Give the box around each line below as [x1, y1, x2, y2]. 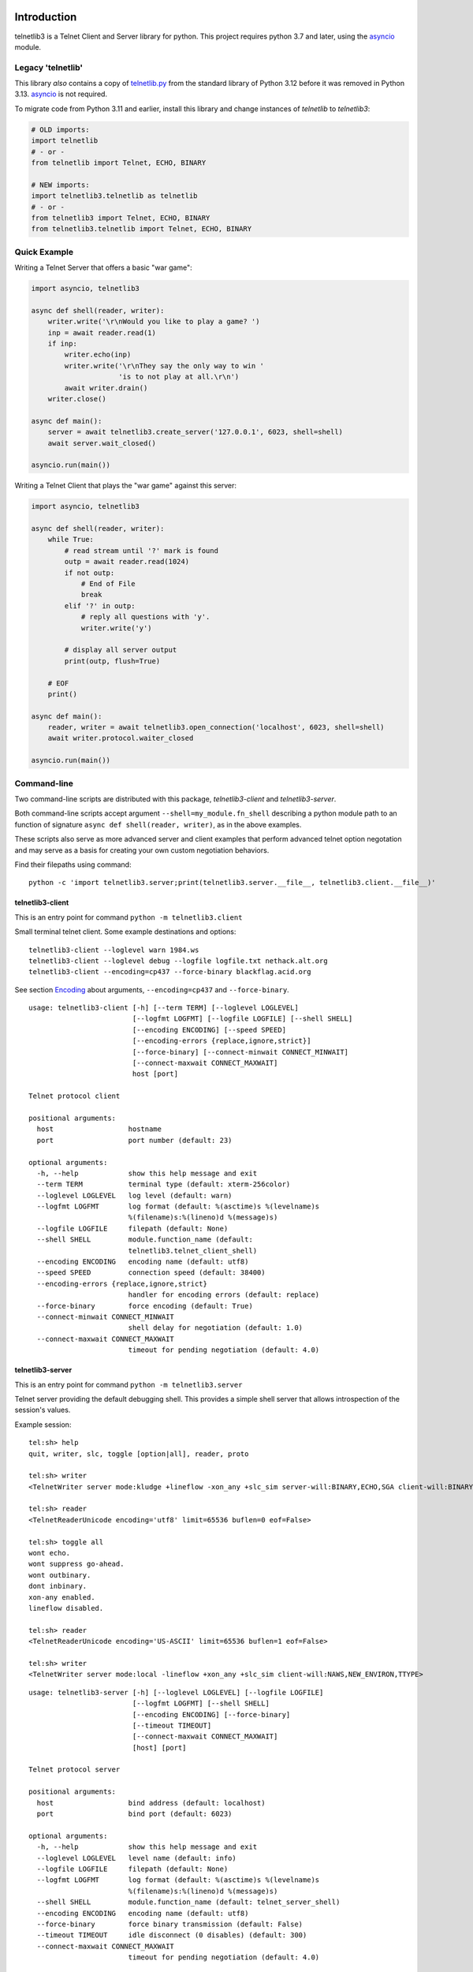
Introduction [14, 10, 77, 24]
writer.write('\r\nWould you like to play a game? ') [47, 317, 260, 327]
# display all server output [64, 645, 177, 655]
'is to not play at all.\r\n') [118, 372, 240, 382]
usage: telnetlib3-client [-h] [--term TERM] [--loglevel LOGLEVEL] [28, 1003, 299, 1013]
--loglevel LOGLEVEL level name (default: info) [36, 1854, 236, 1862]
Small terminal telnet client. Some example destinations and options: [14, 927, 236, 936]
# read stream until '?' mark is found [64, 546, 218, 555]
